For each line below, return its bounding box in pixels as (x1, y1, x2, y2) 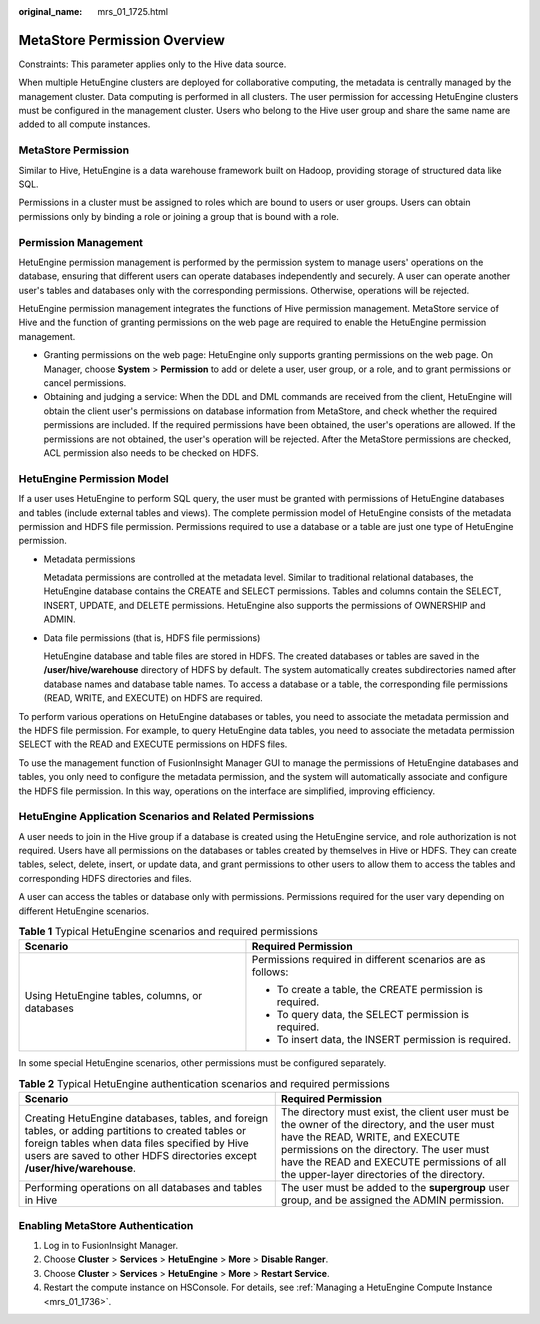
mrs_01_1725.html (97, 6, 169, 17)
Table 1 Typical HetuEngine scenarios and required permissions (18, 925, 319, 939)
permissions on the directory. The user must (280, 1143, 490, 1157)
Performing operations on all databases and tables (24, 1181, 263, 1195)
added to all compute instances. (18, 118, 151, 130)
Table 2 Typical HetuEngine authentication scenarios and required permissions (18, 1077, 390, 1090)
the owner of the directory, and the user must (280, 1118, 495, 1132)
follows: (251, 965, 289, 979)
